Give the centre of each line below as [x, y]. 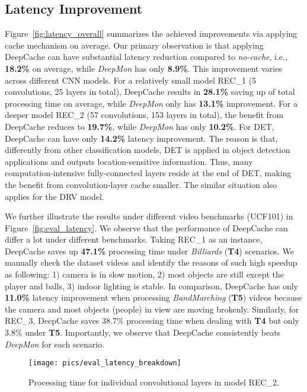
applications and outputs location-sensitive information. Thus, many [129, 161]
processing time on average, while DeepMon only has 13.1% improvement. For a [151, 103]
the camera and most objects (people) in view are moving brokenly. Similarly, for [152, 309]
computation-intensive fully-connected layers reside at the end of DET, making [148, 173]
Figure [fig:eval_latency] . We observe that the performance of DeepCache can [146, 227]
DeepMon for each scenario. [55, 344]
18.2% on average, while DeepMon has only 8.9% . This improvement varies [143, 68]
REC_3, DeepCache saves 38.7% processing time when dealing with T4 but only [152, 321]
